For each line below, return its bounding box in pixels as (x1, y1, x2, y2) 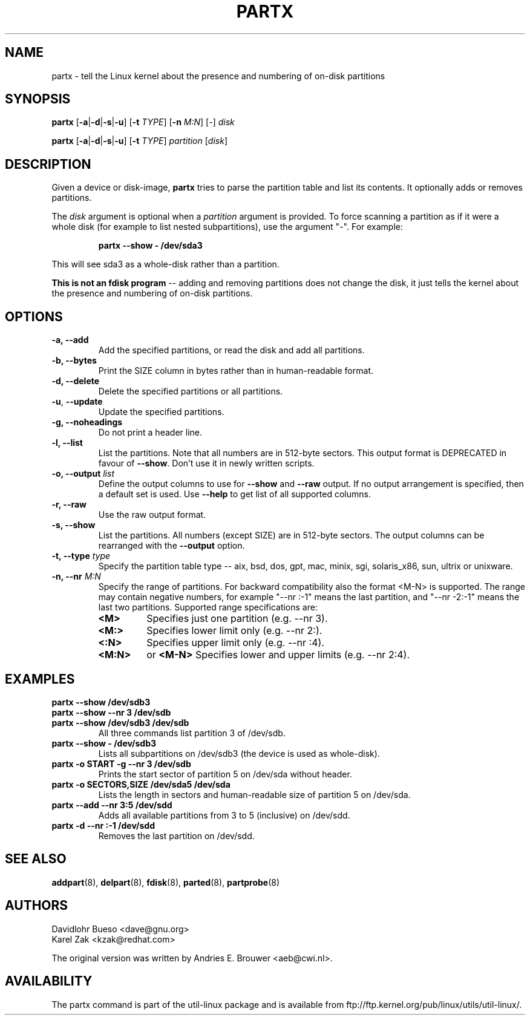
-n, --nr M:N (51, 571, 101, 582)
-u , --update (51, 396, 103, 407)
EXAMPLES (5, 671, 75, 687)
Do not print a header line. (98, 427, 203, 438)
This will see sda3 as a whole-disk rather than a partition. (51, 259, 280, 270)
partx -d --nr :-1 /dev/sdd (51, 820, 155, 831)
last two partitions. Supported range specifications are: (98, 602, 318, 613)
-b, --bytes (51, 355, 97, 366)
